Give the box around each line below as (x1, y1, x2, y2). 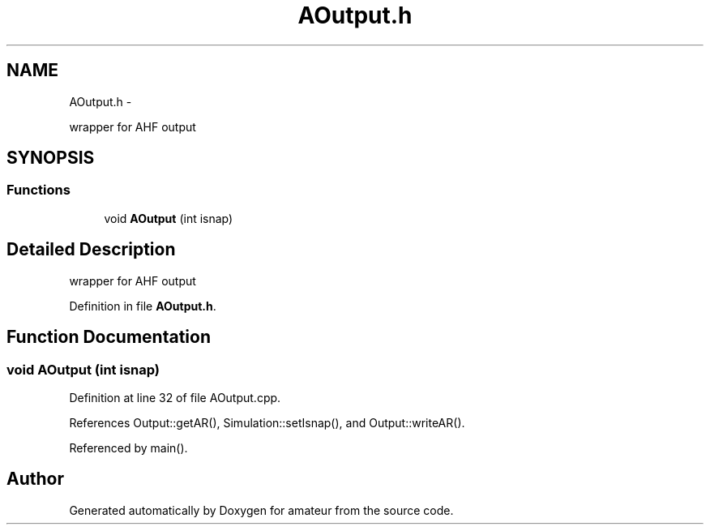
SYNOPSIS (6, 148, 95, 169)
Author (6, 469, 64, 490)
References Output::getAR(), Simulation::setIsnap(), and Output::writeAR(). (69, 415, 465, 430)
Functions (6, 182, 71, 199)
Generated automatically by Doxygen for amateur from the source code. (69, 503, 454, 517)
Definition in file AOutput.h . (69, 298, 216, 313)
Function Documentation (6, 327, 211, 348)
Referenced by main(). (69, 440, 188, 455)
